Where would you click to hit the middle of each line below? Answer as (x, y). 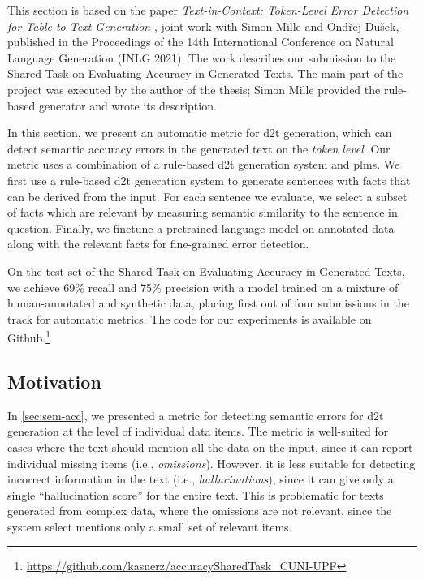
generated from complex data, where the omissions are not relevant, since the (200, 511)
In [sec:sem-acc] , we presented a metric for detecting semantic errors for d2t (196, 415)
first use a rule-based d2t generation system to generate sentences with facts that (209, 180)
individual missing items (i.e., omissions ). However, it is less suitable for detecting (211, 463)
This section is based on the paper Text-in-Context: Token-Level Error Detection (208, 10)
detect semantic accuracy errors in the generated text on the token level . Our (199, 148)
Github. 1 (29, 336)
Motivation (54, 381)
